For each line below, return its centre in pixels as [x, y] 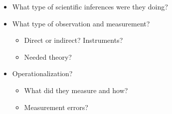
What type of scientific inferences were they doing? [90, 6]
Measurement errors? [56, 107]
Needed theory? [48, 57]
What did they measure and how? [76, 90]
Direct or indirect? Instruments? [74, 40]
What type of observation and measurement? [81, 23]
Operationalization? [42, 73]
